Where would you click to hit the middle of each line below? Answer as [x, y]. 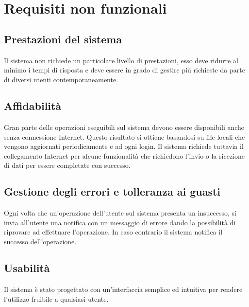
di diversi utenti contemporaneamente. [61, 79]
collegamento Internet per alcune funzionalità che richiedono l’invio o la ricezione [124, 155]
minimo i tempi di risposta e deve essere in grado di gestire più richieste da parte [124, 70]
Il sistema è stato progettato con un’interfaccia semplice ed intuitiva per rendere [123, 289]
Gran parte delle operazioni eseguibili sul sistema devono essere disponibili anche [124, 127]
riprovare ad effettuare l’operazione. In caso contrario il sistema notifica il [113, 232]
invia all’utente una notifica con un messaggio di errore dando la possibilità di [120, 222]
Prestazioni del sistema [63, 39]
